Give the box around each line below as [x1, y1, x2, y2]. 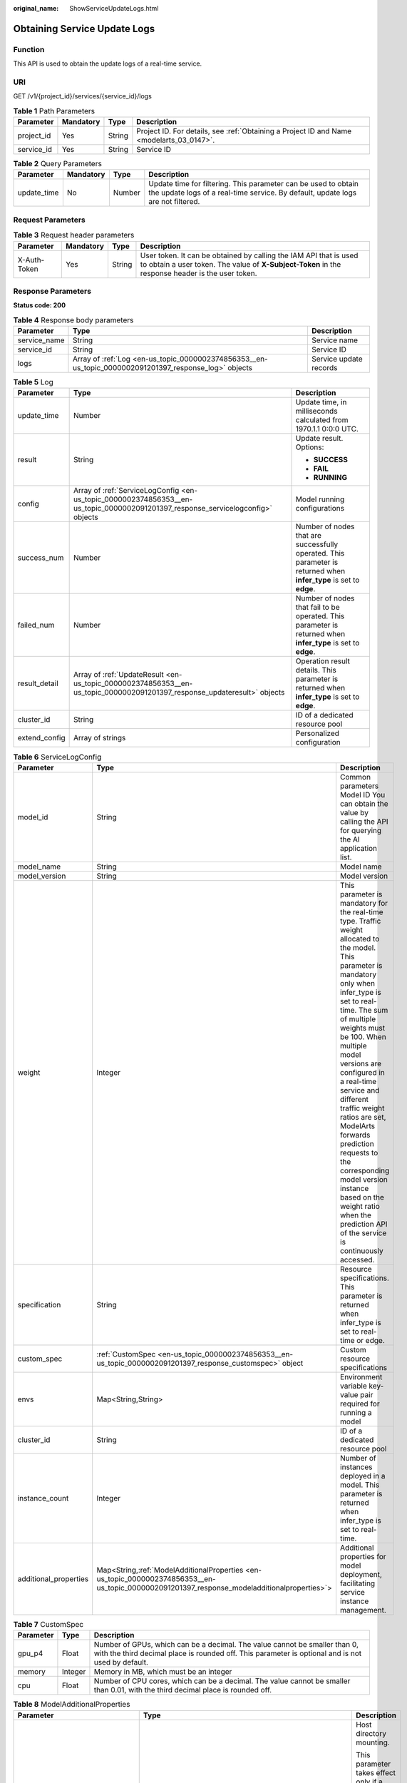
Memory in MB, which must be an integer [93, 1667, 232, 1677]
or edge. [356, 1335, 385, 1345]
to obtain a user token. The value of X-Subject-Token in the [140, 259, 341, 269]
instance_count [17, 1493, 69, 1503]
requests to [339, 1148, 378, 1158]
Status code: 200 [13, 301, 66, 310]
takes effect [356, 1767, 396, 1777]
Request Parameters [13, 215, 86, 225]
